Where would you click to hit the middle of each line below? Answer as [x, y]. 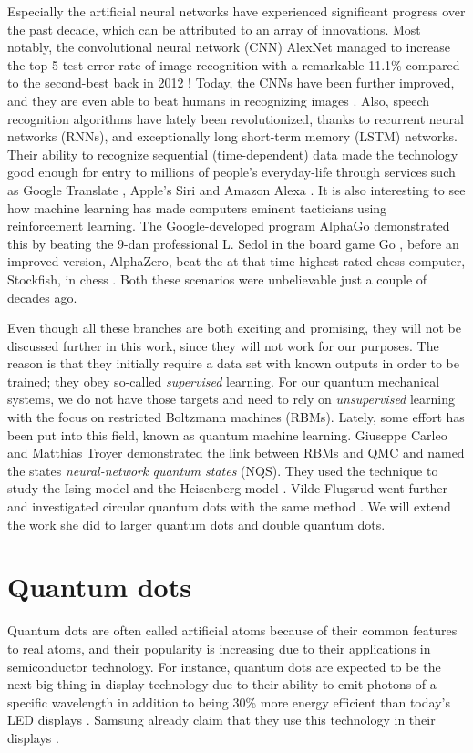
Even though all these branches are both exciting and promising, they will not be [234, 328]
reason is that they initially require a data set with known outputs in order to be [233, 363]
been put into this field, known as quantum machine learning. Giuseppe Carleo [227, 434]
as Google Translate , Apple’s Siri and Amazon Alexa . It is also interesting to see [236, 189]
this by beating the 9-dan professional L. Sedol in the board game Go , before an [233, 243]
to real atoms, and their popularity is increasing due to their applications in [219, 648]
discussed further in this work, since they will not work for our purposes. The [223, 345]
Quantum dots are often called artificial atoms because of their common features [232, 630]
